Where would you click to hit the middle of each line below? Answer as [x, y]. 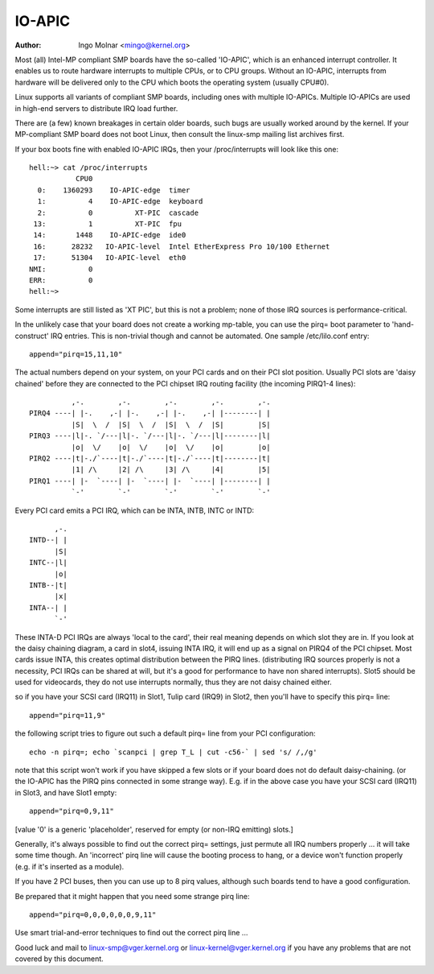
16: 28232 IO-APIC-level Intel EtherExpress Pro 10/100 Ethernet [182, 246]
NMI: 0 [61, 269]
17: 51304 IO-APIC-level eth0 [110, 258]
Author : [28, 45]
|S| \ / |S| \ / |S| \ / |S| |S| [171, 424]
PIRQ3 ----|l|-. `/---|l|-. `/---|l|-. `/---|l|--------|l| [150, 436]
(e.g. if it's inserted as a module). [70, 866]
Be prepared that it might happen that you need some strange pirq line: [132, 896]
